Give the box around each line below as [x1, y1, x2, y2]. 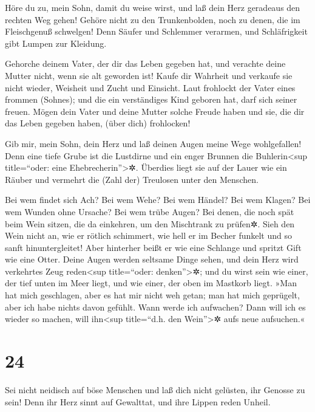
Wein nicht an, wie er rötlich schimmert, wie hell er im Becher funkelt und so [5, 229, 293, 242]
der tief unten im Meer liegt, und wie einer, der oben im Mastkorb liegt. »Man [5, 276, 297, 289]
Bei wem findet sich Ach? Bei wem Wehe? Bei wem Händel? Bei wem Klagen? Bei [5, 193, 311, 206]
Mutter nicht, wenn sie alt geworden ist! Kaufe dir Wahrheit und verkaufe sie [5, 69, 293, 81]
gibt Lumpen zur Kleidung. [5, 36, 107, 49]
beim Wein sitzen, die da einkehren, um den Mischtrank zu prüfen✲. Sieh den [5, 217, 295, 230]
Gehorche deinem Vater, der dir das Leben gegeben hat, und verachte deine [5, 57, 286, 70]
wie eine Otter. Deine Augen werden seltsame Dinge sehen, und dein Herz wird [5, 253, 299, 266]
